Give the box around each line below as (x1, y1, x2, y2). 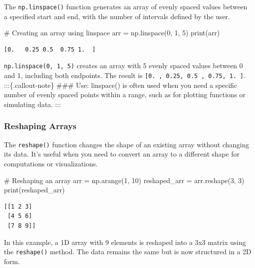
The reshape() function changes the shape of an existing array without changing (4, 139, 249, 149)
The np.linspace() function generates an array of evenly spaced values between (4, 1, 248, 11)
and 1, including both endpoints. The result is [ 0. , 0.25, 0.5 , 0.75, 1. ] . (4, 70, 246, 80)
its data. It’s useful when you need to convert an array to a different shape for (4, 149, 240, 159)
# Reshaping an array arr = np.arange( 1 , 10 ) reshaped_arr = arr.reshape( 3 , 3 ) (4, 175, 245, 185)
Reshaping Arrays (4, 120, 77, 132)
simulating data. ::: (4, 99, 61, 109)
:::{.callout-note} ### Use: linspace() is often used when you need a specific (4, 80, 237, 90)
